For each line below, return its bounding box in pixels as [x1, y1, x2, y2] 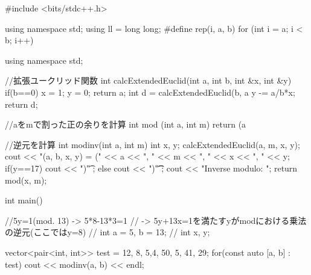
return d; [5, 97, 38, 110]
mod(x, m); [5, 173, 47, 186]
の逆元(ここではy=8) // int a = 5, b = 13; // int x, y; [5, 226, 210, 238]
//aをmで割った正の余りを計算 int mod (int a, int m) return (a [5, 118, 246, 131]
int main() [5, 194, 43, 206]
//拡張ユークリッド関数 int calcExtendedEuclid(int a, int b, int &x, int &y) [5, 74, 292, 87]
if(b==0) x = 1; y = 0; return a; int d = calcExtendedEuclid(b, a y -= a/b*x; [5, 85, 295, 98]
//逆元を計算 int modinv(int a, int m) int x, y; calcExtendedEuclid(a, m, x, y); [5, 138, 300, 150]
